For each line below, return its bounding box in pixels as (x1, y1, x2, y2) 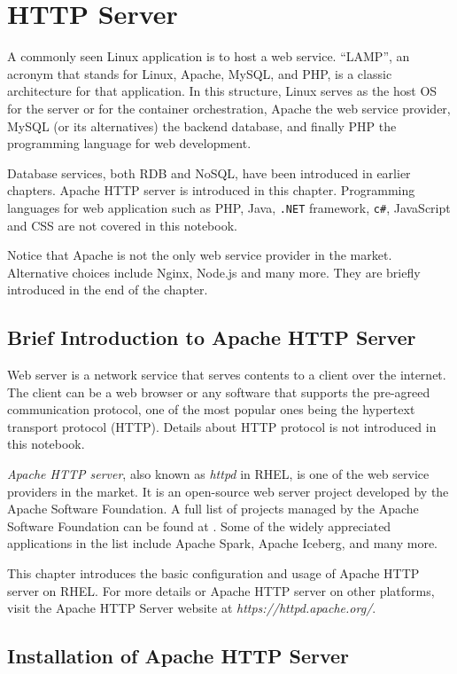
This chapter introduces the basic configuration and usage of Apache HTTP (7, 564, 420, 583)
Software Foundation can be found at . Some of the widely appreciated (7, 516, 391, 535)
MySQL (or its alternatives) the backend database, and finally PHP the (7, 116, 397, 135)
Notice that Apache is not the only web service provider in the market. (7, 246, 392, 264)
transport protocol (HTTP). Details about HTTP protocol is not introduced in (7, 417, 437, 435)
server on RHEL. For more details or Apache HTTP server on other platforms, (7, 581, 435, 600)
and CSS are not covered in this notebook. (7, 216, 237, 234)
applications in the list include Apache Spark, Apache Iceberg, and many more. (7, 534, 438, 553)
